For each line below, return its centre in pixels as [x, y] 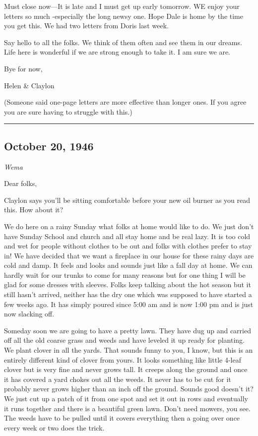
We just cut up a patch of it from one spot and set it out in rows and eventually [126, 399]
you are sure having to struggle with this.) [68, 111]
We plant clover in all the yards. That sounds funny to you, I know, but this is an [129, 350]
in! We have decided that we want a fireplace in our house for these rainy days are [129, 255]
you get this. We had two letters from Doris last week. [86, 26]
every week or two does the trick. [54, 427]
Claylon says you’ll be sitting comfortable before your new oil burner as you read [127, 200]
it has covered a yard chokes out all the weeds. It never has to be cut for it [118, 379]
